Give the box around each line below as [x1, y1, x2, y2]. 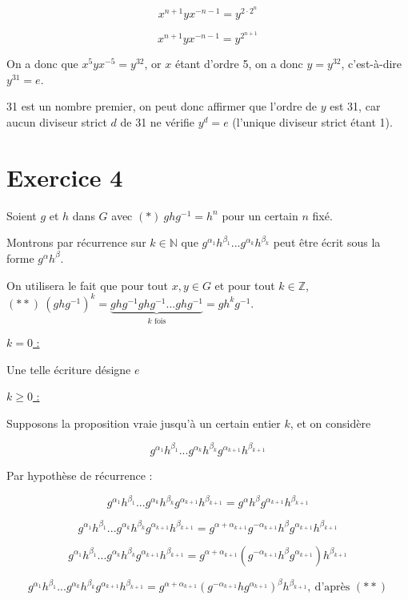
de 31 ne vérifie [120, 114, 195, 131]
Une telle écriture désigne [6, 360, 131, 377]
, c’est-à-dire [341, 55, 402, 72]
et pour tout [214, 276, 275, 293]
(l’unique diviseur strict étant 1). [232, 114, 393, 131]
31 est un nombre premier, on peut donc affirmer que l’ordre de [6, 98, 318, 115]
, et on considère [290, 414, 371, 431]
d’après [314, 582, 350, 594]
